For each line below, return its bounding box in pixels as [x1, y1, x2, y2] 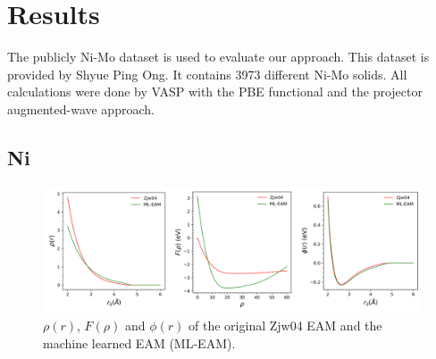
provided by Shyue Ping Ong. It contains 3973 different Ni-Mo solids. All [7, 64, 407, 83]
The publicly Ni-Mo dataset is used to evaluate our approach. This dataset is [7, 47, 430, 66]
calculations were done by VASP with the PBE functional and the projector [7, 82, 423, 101]
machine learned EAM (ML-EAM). [43, 333, 236, 352]
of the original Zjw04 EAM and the [189, 315, 382, 334]
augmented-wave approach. [7, 99, 155, 118]
